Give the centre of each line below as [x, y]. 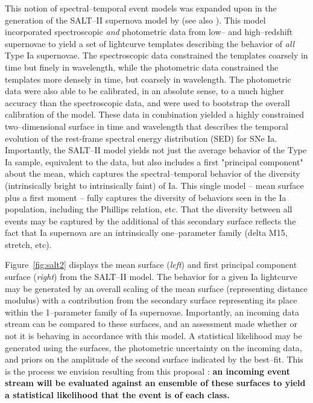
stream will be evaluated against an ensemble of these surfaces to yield [155, 383]
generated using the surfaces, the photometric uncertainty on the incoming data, [153, 347]
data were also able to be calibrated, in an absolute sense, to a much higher [144, 91]
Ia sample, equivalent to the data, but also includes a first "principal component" [154, 161]
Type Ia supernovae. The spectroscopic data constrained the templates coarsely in [156, 55]
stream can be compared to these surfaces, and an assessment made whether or [151, 324]
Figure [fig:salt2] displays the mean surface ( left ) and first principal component [151, 265]
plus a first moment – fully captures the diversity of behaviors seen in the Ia [146, 197]
